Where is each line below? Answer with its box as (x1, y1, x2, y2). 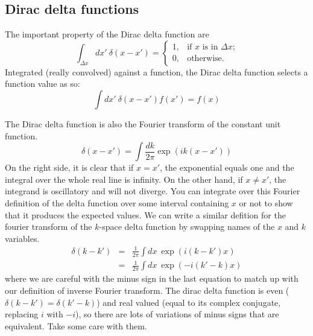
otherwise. (187, 54, 224, 63)
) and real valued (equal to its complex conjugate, (96, 296, 281, 308)
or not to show (239, 196, 293, 209)
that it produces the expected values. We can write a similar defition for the (5, 208, 286, 221)
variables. (5, 232, 40, 244)
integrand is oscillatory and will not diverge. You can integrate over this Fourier (5, 185, 300, 197)
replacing (5, 308, 39, 320)
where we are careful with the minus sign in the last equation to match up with (5, 272, 299, 285)
